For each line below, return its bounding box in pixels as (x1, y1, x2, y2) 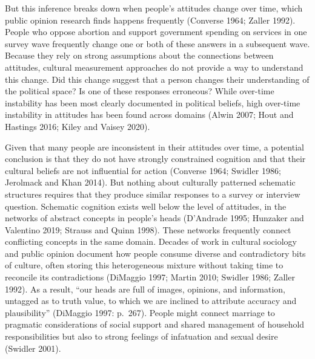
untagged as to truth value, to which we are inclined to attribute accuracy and (5, 294, 297, 307)
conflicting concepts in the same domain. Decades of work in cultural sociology (5, 235, 297, 248)
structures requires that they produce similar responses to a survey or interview (5, 187, 300, 200)
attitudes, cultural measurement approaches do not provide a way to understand (5, 60, 303, 73)
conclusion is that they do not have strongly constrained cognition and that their (5, 152, 306, 165)
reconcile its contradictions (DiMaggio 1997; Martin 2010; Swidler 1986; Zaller (5, 271, 295, 283)
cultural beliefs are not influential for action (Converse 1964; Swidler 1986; (5, 164, 281, 176)
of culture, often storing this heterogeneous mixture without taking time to (5, 259, 283, 271)
